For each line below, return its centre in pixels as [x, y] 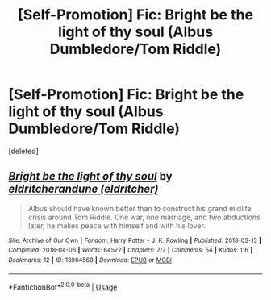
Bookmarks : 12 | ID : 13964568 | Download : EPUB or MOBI [90, 260]
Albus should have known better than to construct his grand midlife [140, 208]
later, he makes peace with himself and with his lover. [117, 225]
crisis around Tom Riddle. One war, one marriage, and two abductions [144, 217]
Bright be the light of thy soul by [90, 176]
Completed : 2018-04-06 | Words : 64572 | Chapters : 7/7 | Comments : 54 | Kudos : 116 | [131, 250]
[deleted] [23, 151]
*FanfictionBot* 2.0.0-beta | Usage [63, 286]
